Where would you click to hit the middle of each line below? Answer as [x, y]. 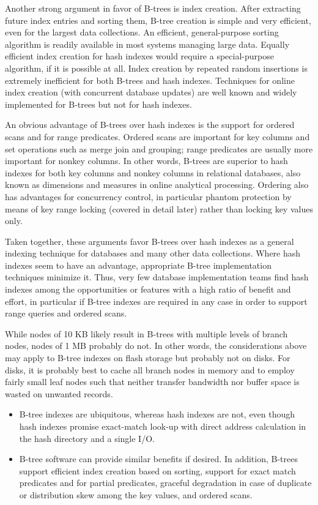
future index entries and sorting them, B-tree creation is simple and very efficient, [158, 20]
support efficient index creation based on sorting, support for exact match [157, 470]
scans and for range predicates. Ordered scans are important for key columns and [157, 136]
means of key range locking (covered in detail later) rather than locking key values [159, 208]
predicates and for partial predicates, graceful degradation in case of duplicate [165, 483]
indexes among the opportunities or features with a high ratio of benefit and [148, 289]
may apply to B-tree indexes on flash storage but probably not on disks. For [148, 358]
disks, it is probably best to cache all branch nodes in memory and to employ [150, 369]
